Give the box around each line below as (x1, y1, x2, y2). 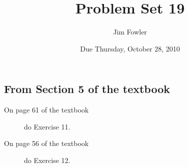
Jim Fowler (113, 26, 147, 37)
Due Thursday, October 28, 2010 (80, 43, 180, 53)
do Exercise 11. (24, 121, 70, 131)
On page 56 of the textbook (4, 138, 89, 148)
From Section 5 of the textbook (4, 81, 170, 96)
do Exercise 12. (24, 154, 70, 165)
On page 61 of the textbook (4, 104, 89, 115)
